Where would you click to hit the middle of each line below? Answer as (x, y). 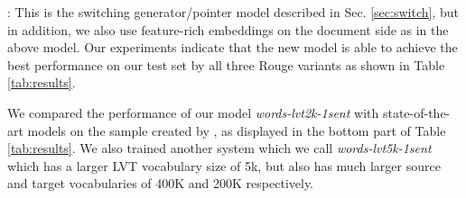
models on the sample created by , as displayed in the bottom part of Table (237, 130)
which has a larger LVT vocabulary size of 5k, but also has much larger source (224, 165)
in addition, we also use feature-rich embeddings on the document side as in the (228, 29)
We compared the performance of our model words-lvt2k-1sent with (193, 112)
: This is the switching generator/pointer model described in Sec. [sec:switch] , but (233, 12)
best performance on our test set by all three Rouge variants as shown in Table (226, 64)
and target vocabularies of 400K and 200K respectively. (161, 183)
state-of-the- (416, 112)
